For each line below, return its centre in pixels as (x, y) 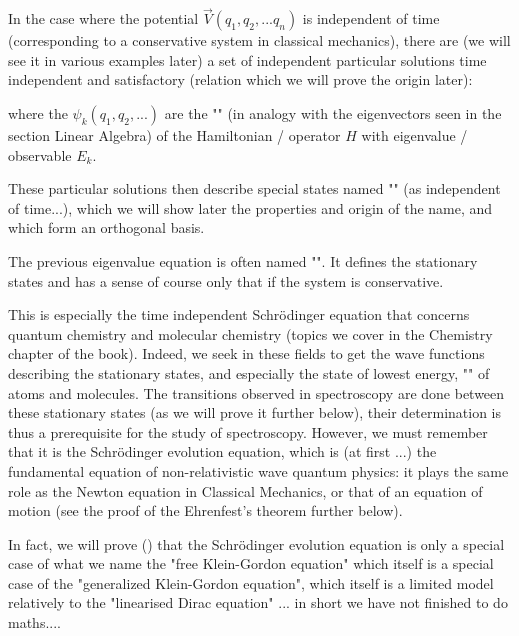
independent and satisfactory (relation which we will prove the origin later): (240, 79)
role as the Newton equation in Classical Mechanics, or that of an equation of (245, 490)
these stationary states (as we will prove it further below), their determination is (255, 412)
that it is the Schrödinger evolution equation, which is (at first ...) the (222, 451)
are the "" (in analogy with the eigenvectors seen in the (333, 113)
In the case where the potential (103, 18)
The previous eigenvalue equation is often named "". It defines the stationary (243, 260)
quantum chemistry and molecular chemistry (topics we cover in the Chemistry (250, 333)
